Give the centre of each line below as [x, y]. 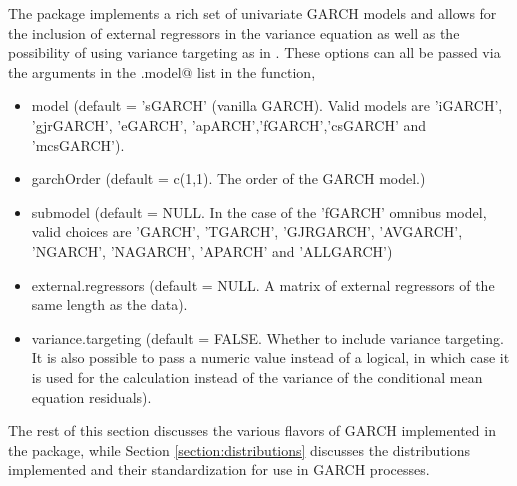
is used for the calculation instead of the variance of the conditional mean [257, 376]
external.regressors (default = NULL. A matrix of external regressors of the [263, 284]
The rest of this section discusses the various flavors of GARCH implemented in [252, 430]
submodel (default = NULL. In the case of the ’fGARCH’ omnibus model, [259, 211]
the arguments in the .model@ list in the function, [162, 71]
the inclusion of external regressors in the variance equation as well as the [234, 32]
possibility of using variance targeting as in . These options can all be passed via [254, 52]
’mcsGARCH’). [78, 144]
